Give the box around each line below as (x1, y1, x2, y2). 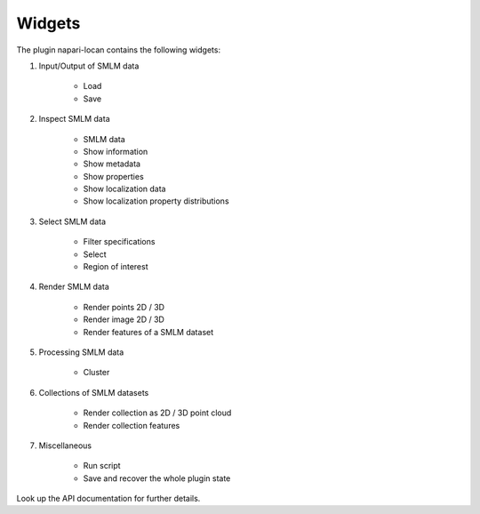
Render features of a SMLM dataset (83, 326, 214, 337)
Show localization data (83, 183, 166, 195)
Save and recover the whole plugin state (83, 472, 231, 484)
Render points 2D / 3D (83, 301, 164, 312)
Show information (83, 146, 148, 157)
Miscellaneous (38, 440, 92, 451)
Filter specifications (83, 237, 156, 247)
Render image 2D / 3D (83, 314, 164, 325)
